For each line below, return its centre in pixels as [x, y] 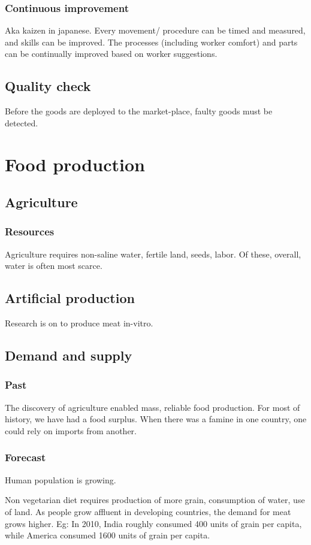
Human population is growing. [61, 479]
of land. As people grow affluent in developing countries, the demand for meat [148, 511]
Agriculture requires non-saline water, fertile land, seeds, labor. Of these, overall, [153, 254]
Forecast [25, 457]
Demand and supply [69, 355]
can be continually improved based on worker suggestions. [111, 54]
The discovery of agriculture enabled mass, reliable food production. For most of [153, 407]
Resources [30, 231]
